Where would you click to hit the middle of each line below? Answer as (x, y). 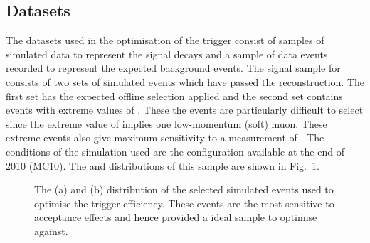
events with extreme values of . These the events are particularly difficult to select (185, 110)
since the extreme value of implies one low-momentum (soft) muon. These (166, 123)
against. (51, 231)
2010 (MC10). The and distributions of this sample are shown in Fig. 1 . (163, 165)
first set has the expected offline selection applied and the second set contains (174, 96)
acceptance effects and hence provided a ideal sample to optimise (176, 217)
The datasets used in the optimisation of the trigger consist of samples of (165, 40)
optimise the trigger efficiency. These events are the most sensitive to (184, 203)
